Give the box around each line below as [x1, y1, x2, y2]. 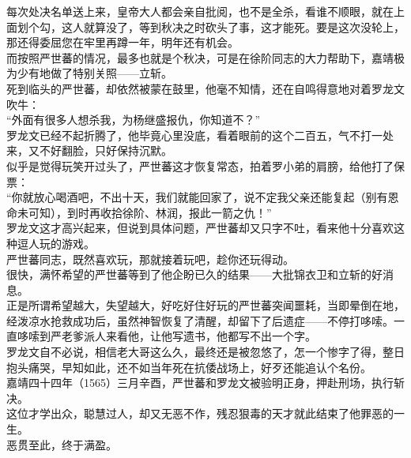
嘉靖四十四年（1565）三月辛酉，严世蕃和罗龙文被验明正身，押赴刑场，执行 [6, 374, 394, 391]
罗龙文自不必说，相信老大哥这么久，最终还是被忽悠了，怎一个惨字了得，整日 [6, 343, 405, 360]
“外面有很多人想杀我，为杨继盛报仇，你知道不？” [6, 111, 261, 128]
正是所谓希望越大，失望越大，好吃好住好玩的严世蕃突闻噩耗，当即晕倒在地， [6, 297, 405, 313]
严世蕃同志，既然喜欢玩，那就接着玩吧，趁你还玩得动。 [6, 250, 294, 267]
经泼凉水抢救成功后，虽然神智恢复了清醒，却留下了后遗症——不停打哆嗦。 [6, 312, 394, 328]
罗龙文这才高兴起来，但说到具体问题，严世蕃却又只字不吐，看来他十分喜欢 [6, 220, 394, 236]
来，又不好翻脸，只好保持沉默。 [6, 142, 172, 159]
